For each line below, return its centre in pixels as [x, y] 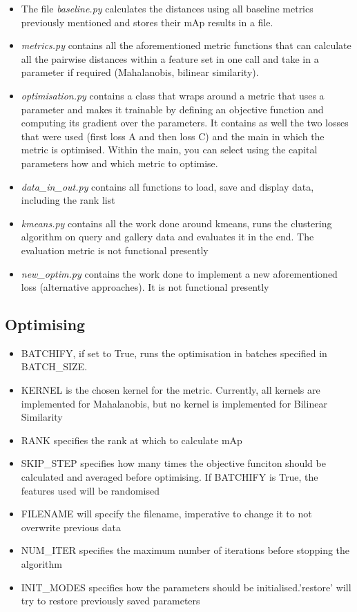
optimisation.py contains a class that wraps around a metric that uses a [173, 95]
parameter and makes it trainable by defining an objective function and [172, 109]
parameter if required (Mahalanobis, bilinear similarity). [140, 72]
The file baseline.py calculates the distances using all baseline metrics [167, 8]
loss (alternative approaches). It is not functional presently [145, 287]
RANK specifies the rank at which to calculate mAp [132, 440]
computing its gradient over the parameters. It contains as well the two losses [185, 123]
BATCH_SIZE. [54, 366]
